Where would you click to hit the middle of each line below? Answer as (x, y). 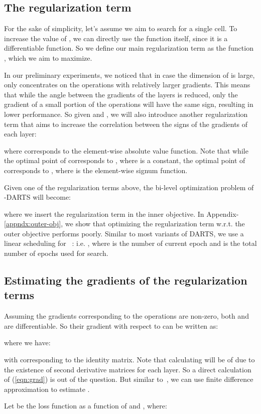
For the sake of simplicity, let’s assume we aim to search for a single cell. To (121, 28)
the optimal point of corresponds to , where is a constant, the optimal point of (125, 160)
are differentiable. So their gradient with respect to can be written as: (111, 325)
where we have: (27, 342)
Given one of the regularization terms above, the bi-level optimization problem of (129, 187)
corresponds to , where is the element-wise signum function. (96, 170)
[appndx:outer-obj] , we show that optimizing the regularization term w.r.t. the (124, 224)
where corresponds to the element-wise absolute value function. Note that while (126, 150)
